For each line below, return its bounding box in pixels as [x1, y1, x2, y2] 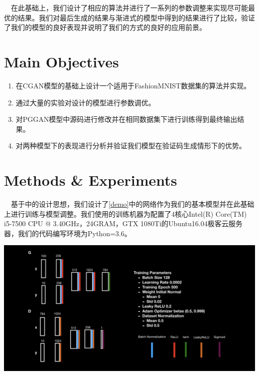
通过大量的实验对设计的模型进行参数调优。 [15, 97, 155, 107]
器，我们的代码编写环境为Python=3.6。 [4, 228, 131, 238]
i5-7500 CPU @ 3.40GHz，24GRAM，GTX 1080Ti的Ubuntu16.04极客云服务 [4, 218, 243, 229]
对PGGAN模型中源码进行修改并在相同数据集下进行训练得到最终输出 [15, 114, 238, 124]
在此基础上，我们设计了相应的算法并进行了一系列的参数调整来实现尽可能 [10, 2, 248, 12]
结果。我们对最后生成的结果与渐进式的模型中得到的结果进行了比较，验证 [17, 12, 255, 22]
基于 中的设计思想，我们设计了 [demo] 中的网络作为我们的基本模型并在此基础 [10, 199, 255, 209]
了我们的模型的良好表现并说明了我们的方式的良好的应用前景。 [4, 22, 206, 32]
